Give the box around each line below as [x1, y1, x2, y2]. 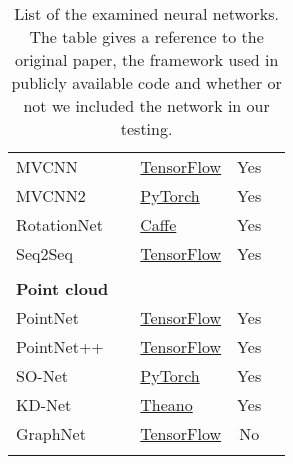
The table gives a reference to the [29, 25, 264, 48]
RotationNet [16, 213, 103, 236]
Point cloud [16, 277, 109, 300]
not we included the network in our [23, 94, 270, 117]
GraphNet [16, 422, 86, 445]
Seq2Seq [16, 242, 73, 265]
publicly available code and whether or [11, 71, 282, 94]
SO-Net [16, 364, 69, 387]
